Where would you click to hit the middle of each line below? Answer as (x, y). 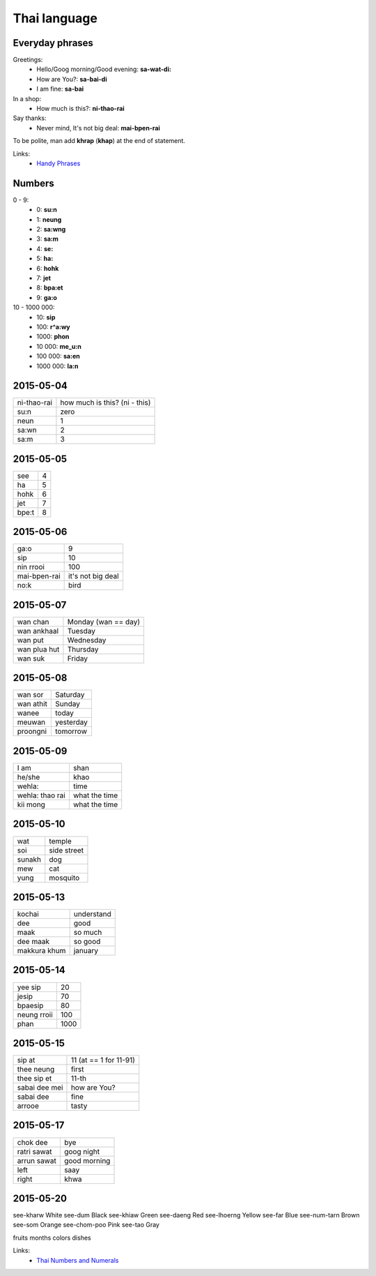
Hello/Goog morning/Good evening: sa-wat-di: (104, 69)
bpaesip (30, 1005)
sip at (26, 1060)
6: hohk (48, 268)
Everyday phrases (53, 43)
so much (88, 933)
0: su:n (47, 210)
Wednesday (87, 640)
